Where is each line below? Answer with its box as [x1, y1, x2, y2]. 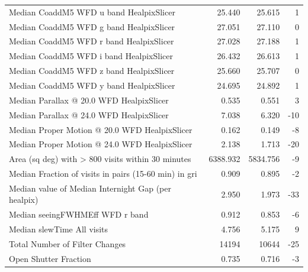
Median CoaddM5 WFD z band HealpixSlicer [9, 64, 175, 77]
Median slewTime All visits [9, 223, 108, 235]
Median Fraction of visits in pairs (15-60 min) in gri [9, 167, 197, 180]
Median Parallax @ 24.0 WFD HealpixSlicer [9, 108, 169, 121]
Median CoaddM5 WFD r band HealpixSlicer [9, 35, 174, 47]
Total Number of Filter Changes [9, 238, 126, 250]
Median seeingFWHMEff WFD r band [9, 208, 149, 221]
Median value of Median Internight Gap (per [9, 182, 171, 194]
